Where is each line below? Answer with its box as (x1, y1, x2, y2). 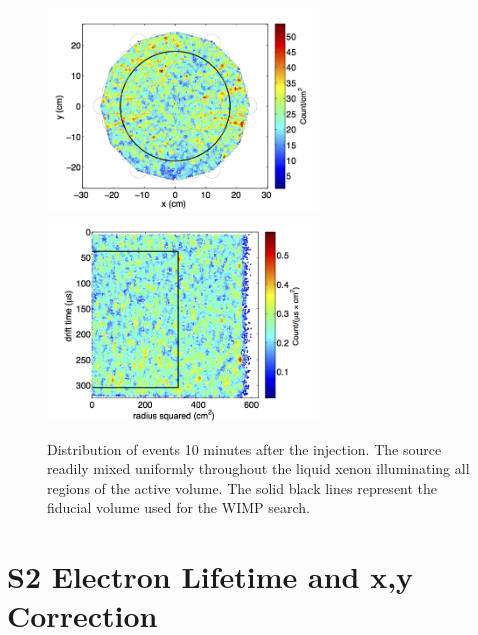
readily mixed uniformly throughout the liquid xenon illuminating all (47, 458, 470, 479)
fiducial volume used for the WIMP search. (47, 497, 310, 518)
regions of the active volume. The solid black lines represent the (47, 477, 438, 498)
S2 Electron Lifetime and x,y (7, 556, 414, 597)
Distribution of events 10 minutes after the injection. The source (47, 438, 442, 459)
